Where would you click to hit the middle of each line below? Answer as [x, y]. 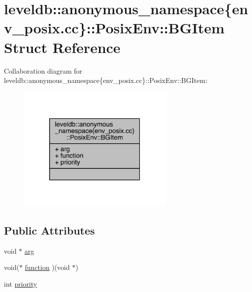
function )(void [47, 267]
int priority [21, 283]
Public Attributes [50, 230]
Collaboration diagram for [43, 70]
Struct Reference [62, 47]
